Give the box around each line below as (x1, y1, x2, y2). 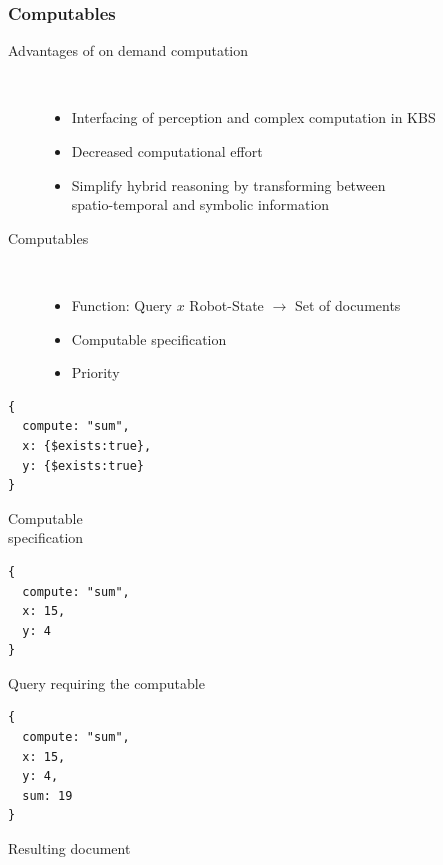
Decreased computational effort (71, 141, 263, 161)
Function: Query (71, 294, 173, 315)
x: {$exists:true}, (22, 438, 152, 453)
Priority (71, 362, 120, 383)
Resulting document (8, 838, 131, 859)
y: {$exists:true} (22, 458, 145, 473)
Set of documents (294, 294, 401, 315)
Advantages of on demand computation (8, 40, 249, 61)
